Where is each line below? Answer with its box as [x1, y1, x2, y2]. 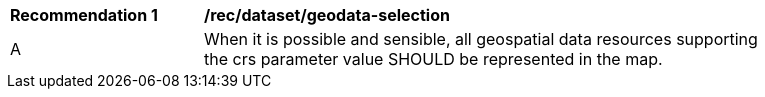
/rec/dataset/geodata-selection [204, 5, 450, 25]
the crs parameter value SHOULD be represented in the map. [204, 49, 663, 69]
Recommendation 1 [10, 5, 158, 25]
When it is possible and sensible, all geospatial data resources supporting [204, 29, 758, 49]
